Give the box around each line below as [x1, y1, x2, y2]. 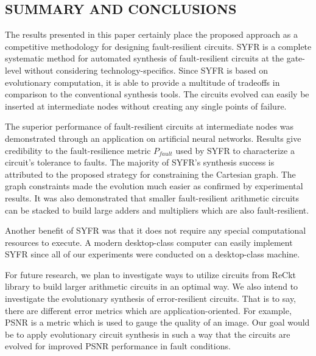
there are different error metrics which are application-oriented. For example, [5, 304, 292, 316]
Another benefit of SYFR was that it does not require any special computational [5, 224, 306, 237]
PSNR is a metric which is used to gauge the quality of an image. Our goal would [5, 316, 310, 329]
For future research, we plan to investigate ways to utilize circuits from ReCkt [5, 268, 297, 281]
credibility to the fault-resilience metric [5, 144, 151, 156]
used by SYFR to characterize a [175, 144, 295, 156]
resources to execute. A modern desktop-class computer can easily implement [5, 236, 293, 248]
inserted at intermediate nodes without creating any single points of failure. [5, 99, 287, 112]
